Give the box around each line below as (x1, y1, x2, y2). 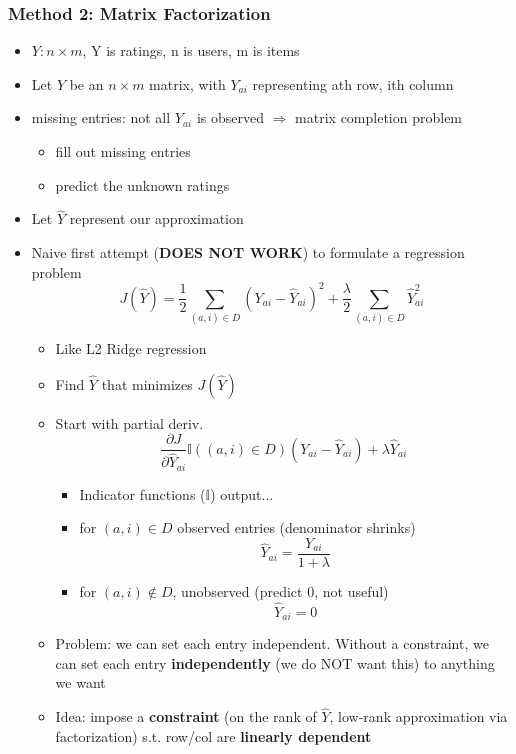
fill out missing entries (55, 141, 191, 161)
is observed (196, 107, 265, 128)
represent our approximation (69, 208, 244, 229)
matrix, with (149, 73, 226, 94)
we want (55, 672, 106, 693)
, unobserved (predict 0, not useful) (172, 581, 389, 602)
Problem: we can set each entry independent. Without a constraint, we (55, 633, 489, 654)
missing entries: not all (31, 107, 171, 128)
